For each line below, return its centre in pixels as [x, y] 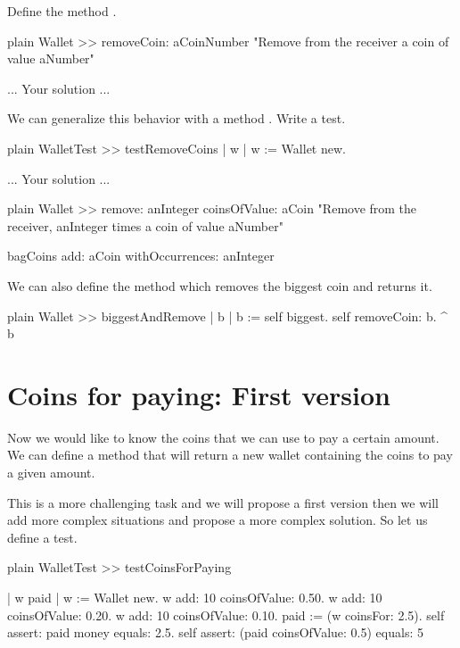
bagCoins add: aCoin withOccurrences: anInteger [141, 256]
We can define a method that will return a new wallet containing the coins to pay [230, 455]
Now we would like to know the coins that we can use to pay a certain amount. [223, 437]
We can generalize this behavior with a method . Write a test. [177, 118]
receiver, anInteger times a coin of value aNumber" [145, 225]
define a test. [42, 537]
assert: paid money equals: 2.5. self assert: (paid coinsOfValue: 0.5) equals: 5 [215, 632]
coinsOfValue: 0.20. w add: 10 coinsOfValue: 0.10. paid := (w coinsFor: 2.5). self [226, 615]
